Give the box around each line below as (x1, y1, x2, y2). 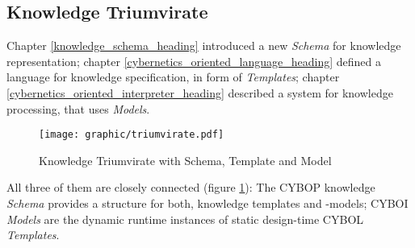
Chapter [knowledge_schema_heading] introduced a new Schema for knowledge (6, 37, 401, 54)
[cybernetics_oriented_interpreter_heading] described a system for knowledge (6, 84, 393, 101)
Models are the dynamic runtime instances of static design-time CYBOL (6, 210, 364, 227)
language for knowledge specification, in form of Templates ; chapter (6, 68, 340, 85)
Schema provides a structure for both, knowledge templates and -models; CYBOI (6, 195, 409, 212)
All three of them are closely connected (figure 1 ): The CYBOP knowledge (6, 179, 375, 196)
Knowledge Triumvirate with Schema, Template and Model (39, 151, 332, 168)
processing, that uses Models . (6, 100, 150, 117)
